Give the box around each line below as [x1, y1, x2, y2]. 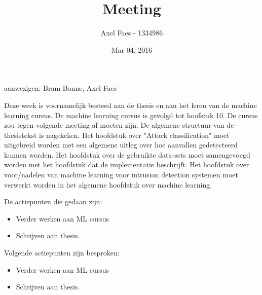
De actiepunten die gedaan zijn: [4, 196, 102, 207]
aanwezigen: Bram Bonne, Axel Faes [4, 83, 117, 93]
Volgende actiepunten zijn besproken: [4, 247, 120, 258]
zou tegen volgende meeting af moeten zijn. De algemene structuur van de [4, 120, 234, 130]
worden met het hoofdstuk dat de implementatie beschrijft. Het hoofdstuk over [4, 159, 249, 170]
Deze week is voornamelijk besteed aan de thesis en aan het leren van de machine [4, 99, 257, 110]
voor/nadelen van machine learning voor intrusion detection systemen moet [4, 169, 238, 180]
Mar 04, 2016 [111, 44, 153, 55]
